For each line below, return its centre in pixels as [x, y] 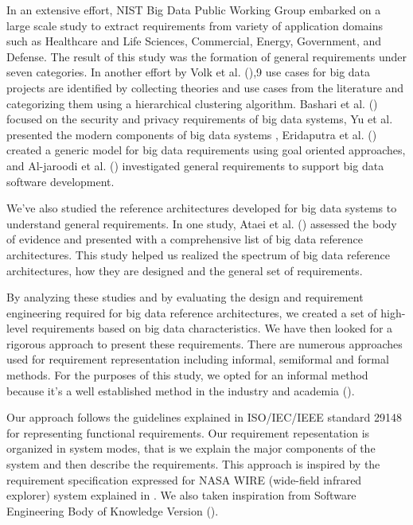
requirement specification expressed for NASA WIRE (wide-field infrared [184, 479]
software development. [60, 181]
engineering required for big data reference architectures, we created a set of [192, 312]
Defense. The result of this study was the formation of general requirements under [206, 56]
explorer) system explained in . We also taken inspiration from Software [181, 495]
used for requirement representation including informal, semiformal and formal [198, 359]
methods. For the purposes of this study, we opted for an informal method [187, 375]
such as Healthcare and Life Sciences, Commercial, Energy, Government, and [194, 41]
